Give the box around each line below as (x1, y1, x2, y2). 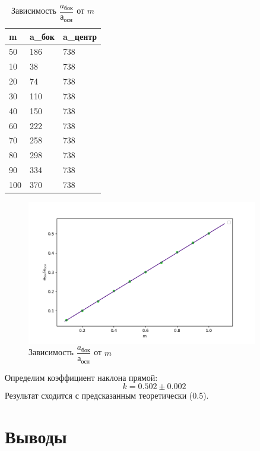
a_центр (62, 30, 97, 42)
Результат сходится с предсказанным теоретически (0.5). (5, 389, 209, 402)
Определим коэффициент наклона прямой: (5, 371, 158, 383)
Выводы (5, 424, 67, 449)
